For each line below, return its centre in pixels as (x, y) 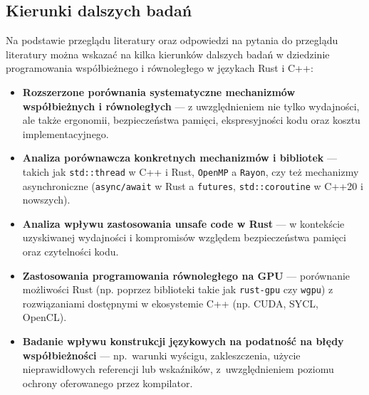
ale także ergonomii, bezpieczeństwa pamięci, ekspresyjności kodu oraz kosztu (191, 120)
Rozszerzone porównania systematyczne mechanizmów (159, 91)
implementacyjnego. (66, 133)
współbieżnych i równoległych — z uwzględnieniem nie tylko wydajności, (191, 106)
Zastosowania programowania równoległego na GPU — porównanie (186, 275)
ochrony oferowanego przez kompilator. (108, 383)
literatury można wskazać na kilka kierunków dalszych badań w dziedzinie (168, 54)
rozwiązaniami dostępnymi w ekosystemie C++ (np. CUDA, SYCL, (170, 303)
